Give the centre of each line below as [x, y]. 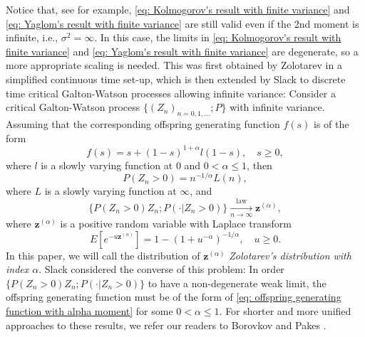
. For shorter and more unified [285, 311]
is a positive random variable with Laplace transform [176, 224]
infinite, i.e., [32, 37]
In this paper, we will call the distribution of [103, 255]
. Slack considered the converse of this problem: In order [161, 269]
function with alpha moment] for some [89, 311]
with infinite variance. [277, 107]
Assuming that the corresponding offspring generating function [143, 123]
